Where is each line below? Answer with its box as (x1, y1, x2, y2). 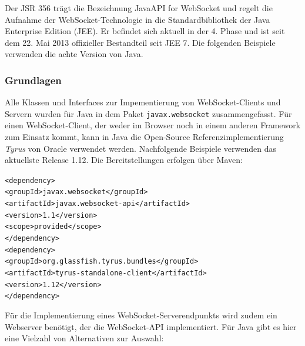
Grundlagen (5, 72, 62, 87)
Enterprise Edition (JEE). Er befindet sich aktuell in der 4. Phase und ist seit (5, 25, 285, 37)
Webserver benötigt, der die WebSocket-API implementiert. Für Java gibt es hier (5, 320, 297, 332)
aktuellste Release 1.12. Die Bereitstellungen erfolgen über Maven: (5, 154, 243, 166)
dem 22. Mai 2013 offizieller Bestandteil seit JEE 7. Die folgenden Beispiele (5, 36, 276, 48)
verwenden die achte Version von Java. (5, 48, 143, 60)
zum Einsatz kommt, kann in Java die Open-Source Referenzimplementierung (5, 131, 284, 143)
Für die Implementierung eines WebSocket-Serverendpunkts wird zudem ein (5, 309, 277, 321)
